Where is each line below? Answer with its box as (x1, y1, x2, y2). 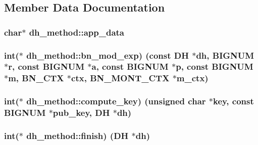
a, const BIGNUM (91, 60, 169, 73)
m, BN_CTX (8, 72, 64, 84)
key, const (213, 95, 254, 107)
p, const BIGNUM (176, 60, 253, 73)
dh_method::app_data (29, 26, 124, 38)
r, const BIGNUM (8, 60, 85, 73)
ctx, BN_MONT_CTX (71, 72, 170, 84)
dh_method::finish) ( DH (26, 129, 129, 141)
